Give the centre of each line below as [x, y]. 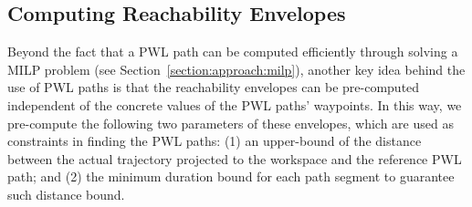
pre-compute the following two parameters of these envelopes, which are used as [231, 123]
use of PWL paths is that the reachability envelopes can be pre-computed [214, 87]
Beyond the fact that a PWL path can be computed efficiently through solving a [233, 52]
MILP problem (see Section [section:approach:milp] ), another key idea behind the [236, 69]
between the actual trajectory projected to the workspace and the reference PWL [235, 158]
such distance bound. [66, 194]
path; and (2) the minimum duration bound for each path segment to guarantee [231, 176]
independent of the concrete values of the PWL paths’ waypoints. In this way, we [235, 104]
